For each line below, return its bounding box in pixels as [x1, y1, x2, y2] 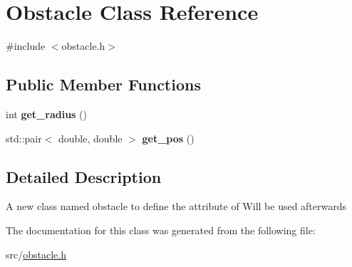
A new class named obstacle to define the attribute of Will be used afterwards [6, 199, 347, 214]
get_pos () [142, 130, 195, 145]
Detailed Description [6, 165, 162, 187]
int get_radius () [6, 106, 87, 121]
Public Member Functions [6, 73, 201, 95]
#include [6, 38, 46, 53]
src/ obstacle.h [6, 246, 66, 261]
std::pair [6, 130, 42, 145]
